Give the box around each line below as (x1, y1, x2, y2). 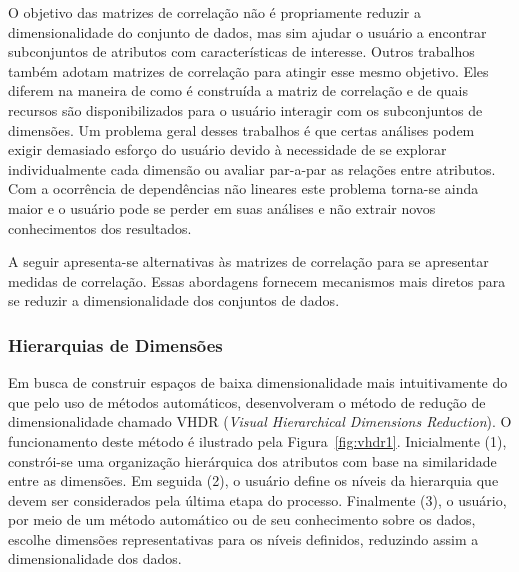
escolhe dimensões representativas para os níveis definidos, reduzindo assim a (8, 528, 479, 549)
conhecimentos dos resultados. (8, 217, 192, 238)
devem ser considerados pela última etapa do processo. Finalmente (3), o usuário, (8, 489, 507, 510)
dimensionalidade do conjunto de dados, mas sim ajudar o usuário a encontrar (8, 21, 487, 42)
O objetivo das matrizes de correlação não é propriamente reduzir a (8, 2, 422, 22)
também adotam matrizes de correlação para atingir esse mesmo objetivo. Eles (8, 60, 489, 81)
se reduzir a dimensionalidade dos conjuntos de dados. (8, 290, 340, 311)
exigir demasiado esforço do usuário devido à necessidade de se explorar (8, 139, 447, 160)
